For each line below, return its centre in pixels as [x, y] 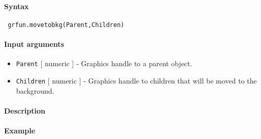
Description [25, 110]
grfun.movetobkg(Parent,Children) [66, 25]
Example [20, 130]
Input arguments [34, 44]
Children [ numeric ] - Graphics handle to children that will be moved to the [136, 80]
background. [35, 90]
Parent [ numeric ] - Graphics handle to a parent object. [104, 63]
